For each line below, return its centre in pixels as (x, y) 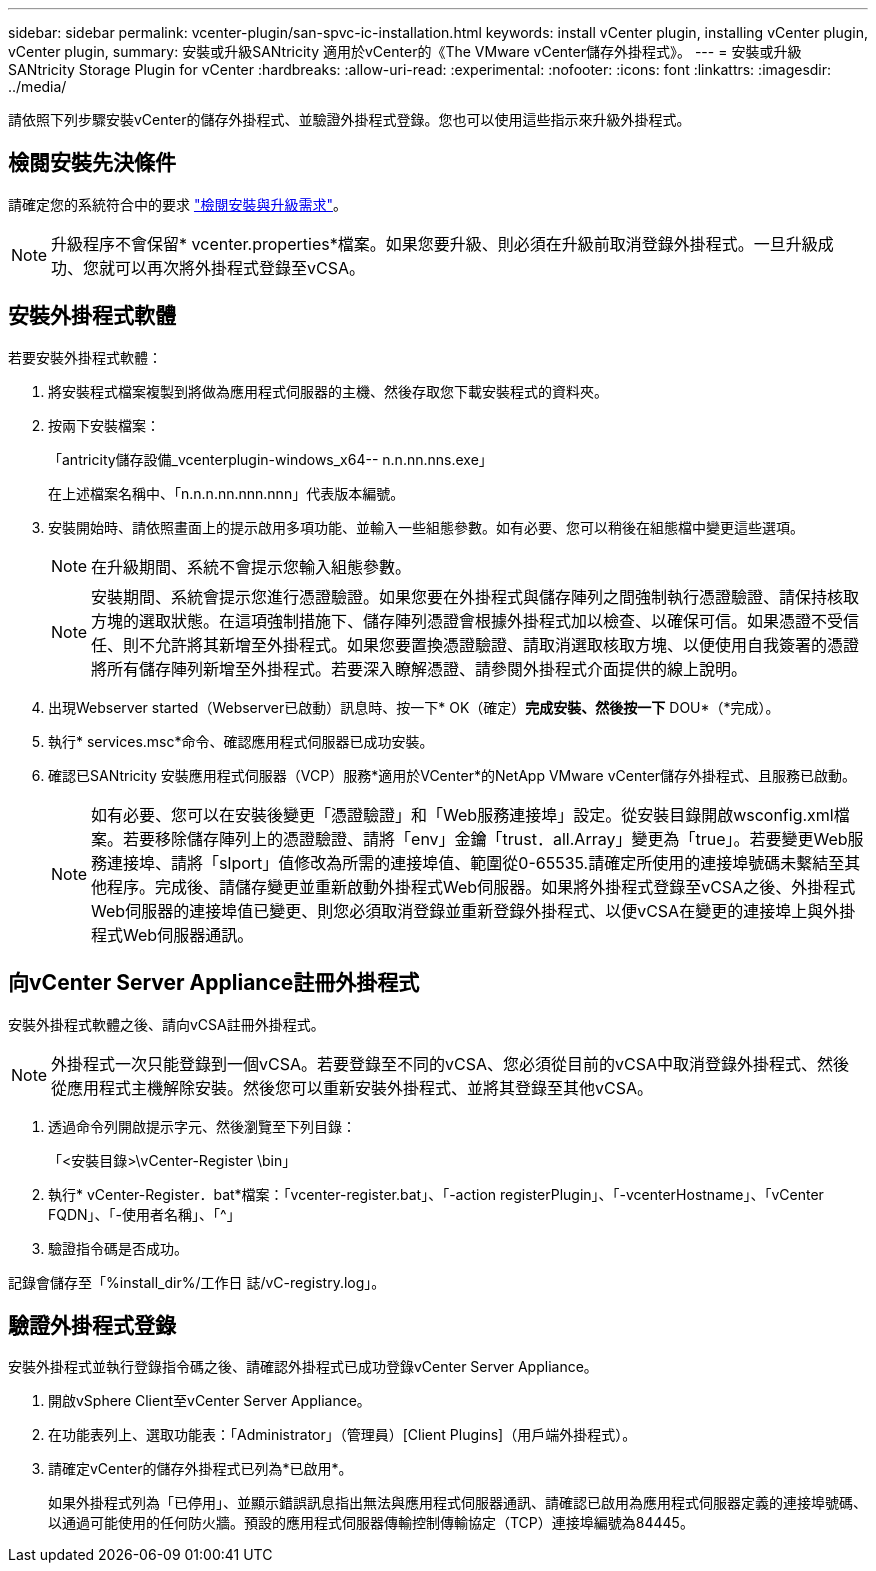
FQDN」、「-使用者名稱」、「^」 (144, 1214)
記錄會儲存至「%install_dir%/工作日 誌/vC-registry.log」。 (197, 1282)
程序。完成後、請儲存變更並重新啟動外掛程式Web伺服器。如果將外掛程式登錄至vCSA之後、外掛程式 (481, 886)
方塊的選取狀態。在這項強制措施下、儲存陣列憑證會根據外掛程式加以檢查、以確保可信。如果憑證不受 (467, 620)
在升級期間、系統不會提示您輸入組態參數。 (251, 566)
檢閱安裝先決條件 (92, 163)
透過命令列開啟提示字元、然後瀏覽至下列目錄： (202, 1126)
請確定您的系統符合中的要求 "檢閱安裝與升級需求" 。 (177, 204)
